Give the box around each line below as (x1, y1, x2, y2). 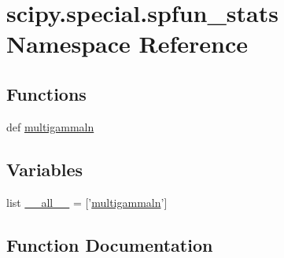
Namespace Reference (6, 28, 248, 60)
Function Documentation (6, 232, 213, 256)
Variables (6, 157, 83, 181)
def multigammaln (6, 118, 94, 135)
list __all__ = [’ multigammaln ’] (6, 193, 168, 210)
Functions (6, 81, 87, 105)
